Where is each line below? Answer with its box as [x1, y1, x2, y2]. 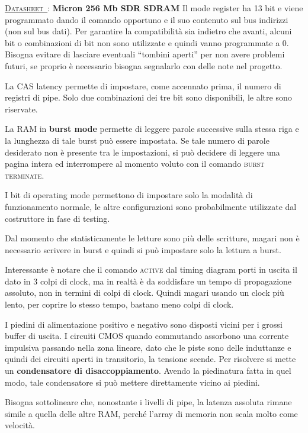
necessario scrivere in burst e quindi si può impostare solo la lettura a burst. [5, 243, 281, 256]
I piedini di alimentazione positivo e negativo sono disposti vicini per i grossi [5, 318, 283, 330]
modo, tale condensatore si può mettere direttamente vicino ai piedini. [5, 376, 260, 388]
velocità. [5, 419, 35, 431]
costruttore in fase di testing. [5, 212, 110, 224]
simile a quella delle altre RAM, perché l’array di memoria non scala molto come [5, 407, 298, 419]
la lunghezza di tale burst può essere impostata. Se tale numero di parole [5, 134, 269, 146]
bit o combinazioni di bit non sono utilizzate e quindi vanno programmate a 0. [5, 36, 289, 49]
